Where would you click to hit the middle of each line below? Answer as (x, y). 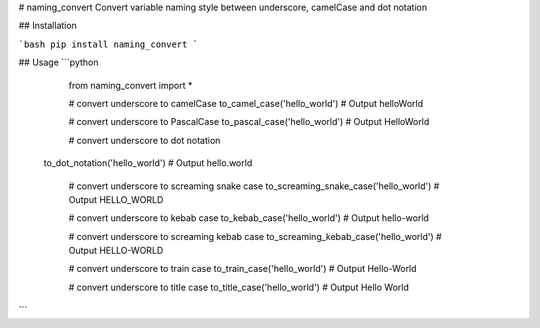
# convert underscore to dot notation (144, 140)
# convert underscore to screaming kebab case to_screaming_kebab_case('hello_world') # (255, 236)
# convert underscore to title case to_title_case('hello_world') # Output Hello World (239, 287)
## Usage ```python (58, 62)
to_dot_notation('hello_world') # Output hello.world (148, 163)
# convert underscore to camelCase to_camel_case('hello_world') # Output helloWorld (246, 103)
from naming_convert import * (130, 85)
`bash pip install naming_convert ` (108, 44)
